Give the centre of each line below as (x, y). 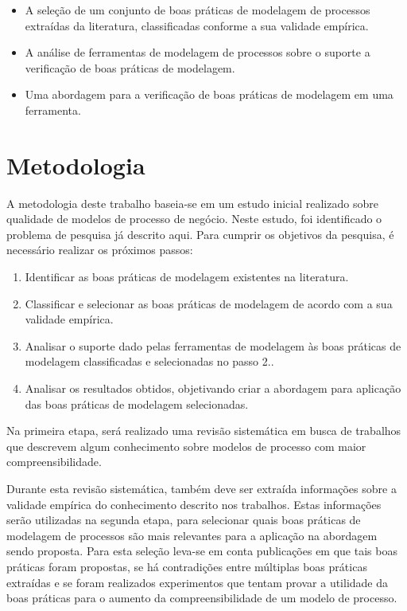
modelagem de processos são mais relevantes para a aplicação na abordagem (192, 535)
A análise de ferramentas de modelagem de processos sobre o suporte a (198, 52)
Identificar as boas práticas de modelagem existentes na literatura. (187, 277)
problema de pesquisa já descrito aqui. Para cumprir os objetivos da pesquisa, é (200, 234)
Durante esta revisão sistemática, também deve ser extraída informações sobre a (202, 488)
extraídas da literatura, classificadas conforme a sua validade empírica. (197, 25)
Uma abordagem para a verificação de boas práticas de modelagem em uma (209, 94)
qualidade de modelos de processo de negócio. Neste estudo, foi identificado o (194, 219)
